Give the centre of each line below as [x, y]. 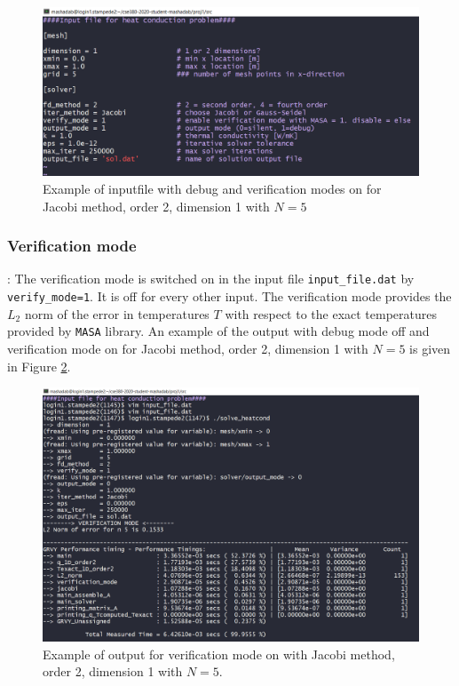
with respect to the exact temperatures [331, 313]
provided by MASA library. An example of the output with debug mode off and [218, 331]
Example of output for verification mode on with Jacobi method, [219, 654]
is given [430, 349]
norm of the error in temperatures [117, 313]
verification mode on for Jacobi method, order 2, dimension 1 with [188, 349]
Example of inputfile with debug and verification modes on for [212, 189]
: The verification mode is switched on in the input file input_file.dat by [211, 279]
